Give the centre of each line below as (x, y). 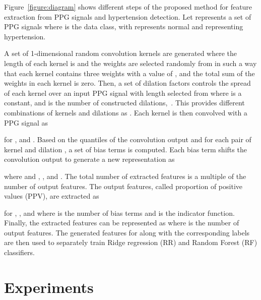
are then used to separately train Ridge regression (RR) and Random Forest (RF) (131, 242)
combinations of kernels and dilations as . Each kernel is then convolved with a (126, 112)
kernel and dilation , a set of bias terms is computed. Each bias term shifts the (125, 149)
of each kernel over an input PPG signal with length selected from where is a (123, 93)
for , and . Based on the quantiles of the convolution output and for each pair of (128, 139)
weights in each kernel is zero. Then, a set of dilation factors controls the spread (127, 83)
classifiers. (19, 252)
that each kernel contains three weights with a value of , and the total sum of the (129, 73)
